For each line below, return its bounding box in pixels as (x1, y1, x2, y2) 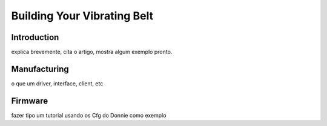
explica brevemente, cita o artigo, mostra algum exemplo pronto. (11, 48, 173, 56)
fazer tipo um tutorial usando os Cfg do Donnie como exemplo (11, 111, 167, 119)
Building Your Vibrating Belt (11, 9, 154, 22)
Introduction (11, 32, 59, 42)
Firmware (11, 96, 48, 106)
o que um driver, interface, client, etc (11, 79, 104, 87)
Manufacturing (11, 64, 69, 74)
